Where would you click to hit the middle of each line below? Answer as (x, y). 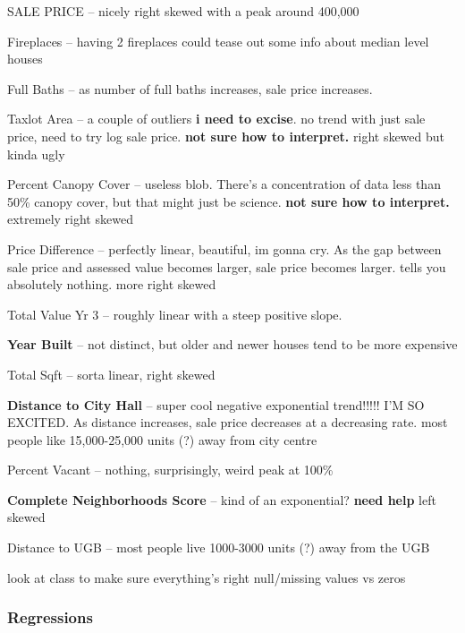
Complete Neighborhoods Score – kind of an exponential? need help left (222, 499)
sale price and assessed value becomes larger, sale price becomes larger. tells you (227, 266)
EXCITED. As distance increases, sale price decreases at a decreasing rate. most (228, 422)
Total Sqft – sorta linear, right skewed (111, 374)
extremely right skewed (70, 219)
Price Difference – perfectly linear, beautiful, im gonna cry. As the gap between (224, 248)
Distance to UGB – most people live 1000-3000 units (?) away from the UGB (219, 547)
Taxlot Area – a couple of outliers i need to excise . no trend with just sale (216, 119)
